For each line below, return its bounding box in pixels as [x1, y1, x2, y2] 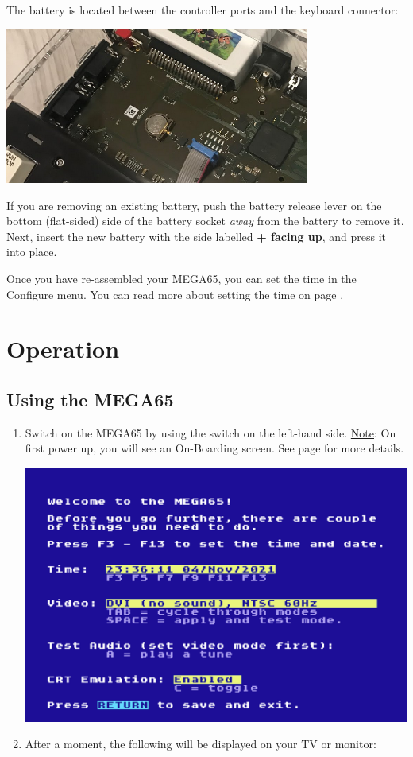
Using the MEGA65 [6, 387, 174, 411]
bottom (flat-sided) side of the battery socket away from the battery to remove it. [6, 212, 404, 229]
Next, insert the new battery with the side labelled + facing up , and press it [6, 227, 387, 244]
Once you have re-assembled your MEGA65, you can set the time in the [6, 270, 357, 287]
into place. [6, 243, 57, 260]
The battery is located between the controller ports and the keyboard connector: [6, 2, 399, 17]
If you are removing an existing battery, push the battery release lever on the [6, 196, 382, 213]
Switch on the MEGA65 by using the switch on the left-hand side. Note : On [25, 424, 396, 441]
